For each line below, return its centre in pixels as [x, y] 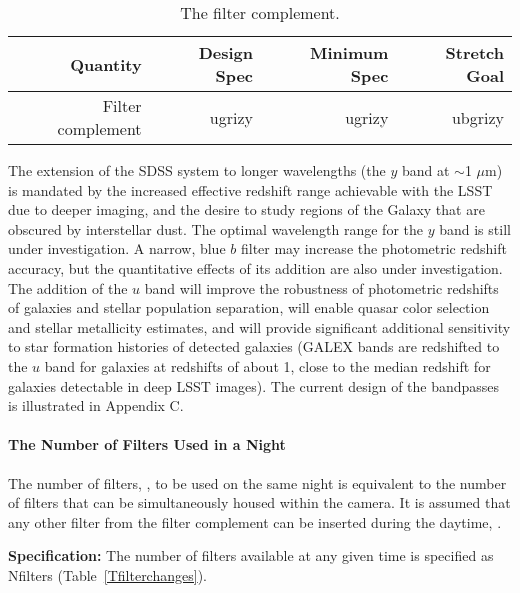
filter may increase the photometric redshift [373, 248]
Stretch [474, 52]
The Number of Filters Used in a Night [147, 444]
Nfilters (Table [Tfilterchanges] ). [107, 574]
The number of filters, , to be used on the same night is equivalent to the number [257, 482]
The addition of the [68, 287]
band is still [475, 228]
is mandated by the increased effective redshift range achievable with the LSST [250, 189]
